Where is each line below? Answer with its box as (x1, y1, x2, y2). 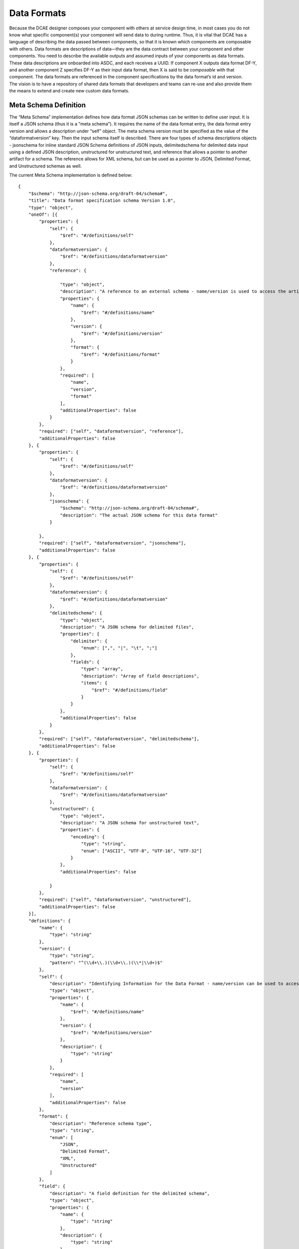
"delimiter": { (70, 638, 108, 644)
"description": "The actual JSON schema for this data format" (60, 512, 218, 518)
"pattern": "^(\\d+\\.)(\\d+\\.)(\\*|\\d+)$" (49, 960, 163, 965)
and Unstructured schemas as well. (9, 163, 82, 169)
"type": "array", (81, 666, 124, 672)
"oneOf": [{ (28, 212, 58, 217)
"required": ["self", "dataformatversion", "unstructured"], (39, 897, 192, 903)
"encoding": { (70, 834, 105, 839)
